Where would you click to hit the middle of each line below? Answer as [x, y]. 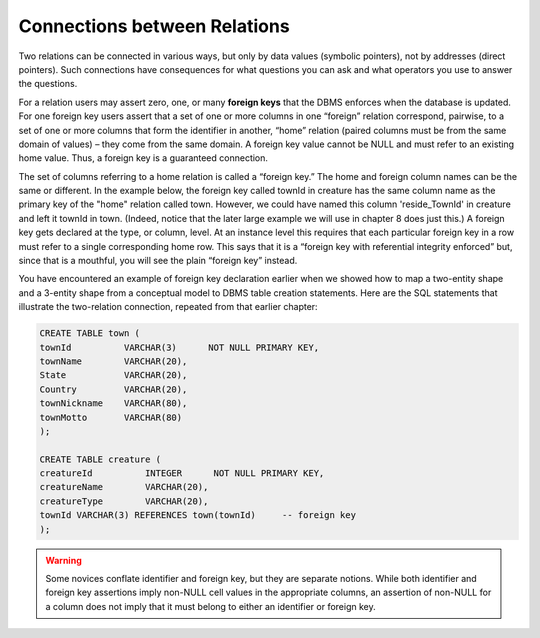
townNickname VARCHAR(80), [113, 403]
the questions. [48, 84]
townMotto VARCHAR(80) [111, 417]
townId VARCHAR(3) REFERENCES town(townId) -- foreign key [198, 515]
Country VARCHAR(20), [113, 389]
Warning [63, 560]
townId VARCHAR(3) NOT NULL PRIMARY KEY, [179, 347]
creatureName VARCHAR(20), [124, 487]
